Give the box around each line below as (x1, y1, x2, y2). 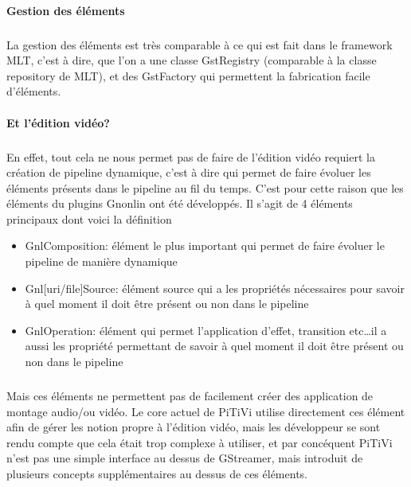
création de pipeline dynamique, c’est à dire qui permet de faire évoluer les (6, 164, 371, 181)
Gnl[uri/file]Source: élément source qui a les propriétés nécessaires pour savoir (25, 279, 405, 296)
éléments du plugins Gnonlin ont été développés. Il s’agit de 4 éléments (6, 195, 353, 212)
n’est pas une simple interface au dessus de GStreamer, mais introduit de (6, 450, 363, 466)
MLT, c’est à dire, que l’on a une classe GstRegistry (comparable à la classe (6, 52, 377, 68)
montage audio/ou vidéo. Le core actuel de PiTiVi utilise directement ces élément (6, 403, 405, 419)
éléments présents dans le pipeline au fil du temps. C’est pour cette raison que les (6, 179, 404, 196)
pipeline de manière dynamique (25, 253, 178, 270)
